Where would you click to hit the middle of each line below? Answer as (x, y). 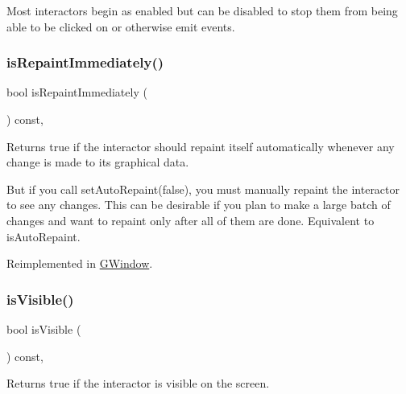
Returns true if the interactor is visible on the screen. (138, 383)
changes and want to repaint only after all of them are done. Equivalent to (191, 220)
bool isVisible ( (44, 328)
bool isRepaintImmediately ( (77, 92)
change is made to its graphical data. (98, 162)
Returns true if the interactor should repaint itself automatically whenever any (201, 146)
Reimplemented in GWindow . (80, 263)
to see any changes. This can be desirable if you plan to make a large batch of (199, 205)
